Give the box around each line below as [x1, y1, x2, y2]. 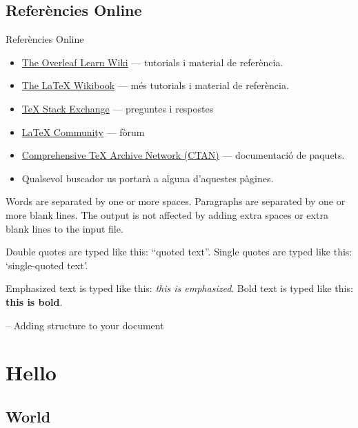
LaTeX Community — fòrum [21, 124, 145, 139]
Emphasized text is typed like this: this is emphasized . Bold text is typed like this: [6, 281, 353, 295]
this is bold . [6, 294, 63, 309]
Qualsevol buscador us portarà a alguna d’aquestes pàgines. [21, 171, 274, 185]
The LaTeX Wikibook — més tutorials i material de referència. [21, 78, 289, 93]
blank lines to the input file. [6, 221, 123, 235]
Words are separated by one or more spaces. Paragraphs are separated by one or [6, 194, 346, 208]
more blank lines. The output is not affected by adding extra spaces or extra [6, 207, 328, 222]
